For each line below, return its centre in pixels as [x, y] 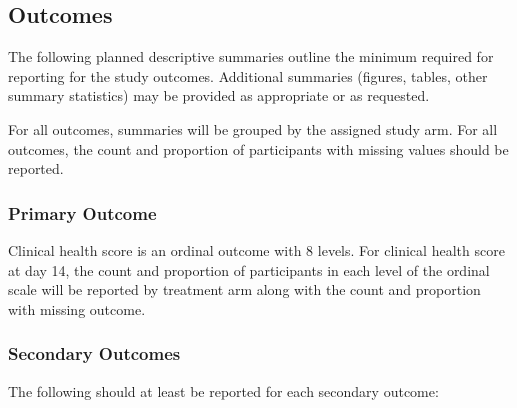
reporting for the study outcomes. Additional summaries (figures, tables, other [248, 75]
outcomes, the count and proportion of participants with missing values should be [258, 148]
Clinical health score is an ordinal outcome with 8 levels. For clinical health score [256, 249]
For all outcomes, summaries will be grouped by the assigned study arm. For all [253, 128]
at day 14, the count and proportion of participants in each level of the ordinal [249, 269]
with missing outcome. [77, 308]
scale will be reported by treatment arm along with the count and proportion [244, 289]
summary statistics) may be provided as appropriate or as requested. [219, 95]
